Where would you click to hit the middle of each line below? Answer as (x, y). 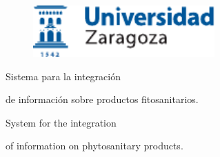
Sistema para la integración (63, 76)
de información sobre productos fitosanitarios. (102, 99)
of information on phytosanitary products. (94, 146)
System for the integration (61, 122)
